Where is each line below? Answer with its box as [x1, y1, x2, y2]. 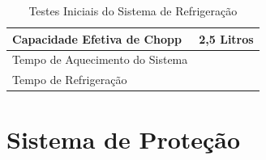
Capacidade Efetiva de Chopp [12, 30, 182, 47]
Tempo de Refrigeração [12, 71, 127, 88]
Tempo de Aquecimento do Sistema [12, 51, 188, 68]
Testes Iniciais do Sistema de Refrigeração [28, 2, 238, 19]
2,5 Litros [199, 30, 254, 47]
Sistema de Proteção [6, 122, 241, 155]
